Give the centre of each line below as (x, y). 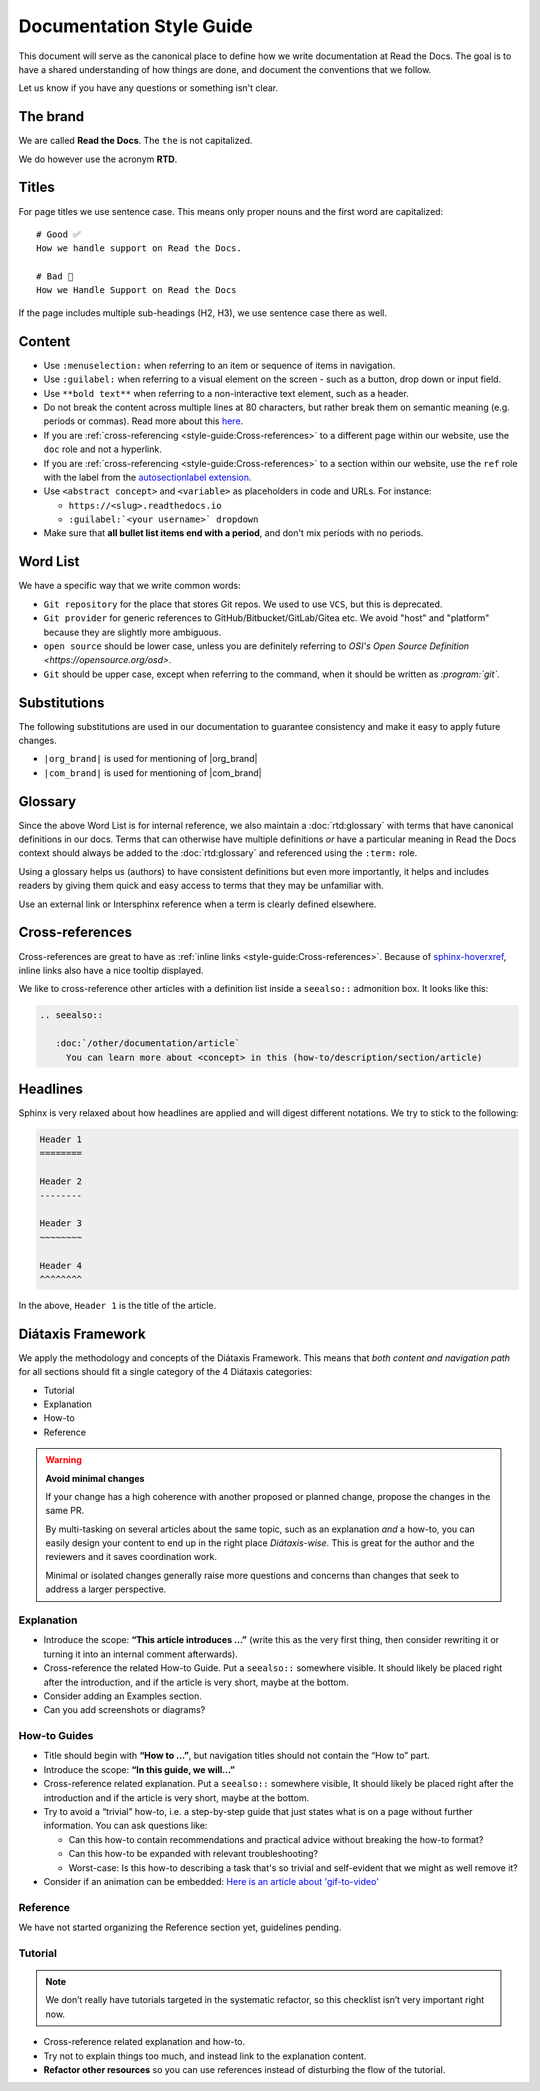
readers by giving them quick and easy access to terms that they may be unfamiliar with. (201, 886)
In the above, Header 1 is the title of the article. (117, 1305)
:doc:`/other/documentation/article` (147, 1043)
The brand (51, 116)
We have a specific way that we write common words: (130, 586)
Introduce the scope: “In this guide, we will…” (139, 1769)
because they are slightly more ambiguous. (132, 632)
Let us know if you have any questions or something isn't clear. (148, 88)
